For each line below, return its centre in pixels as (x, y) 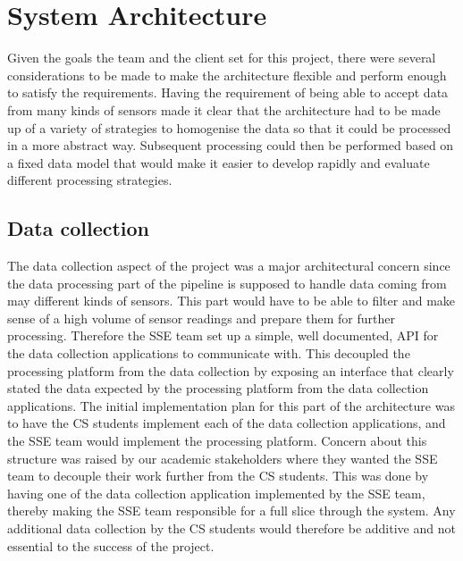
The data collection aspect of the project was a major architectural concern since (229, 266)
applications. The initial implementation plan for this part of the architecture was (231, 405)
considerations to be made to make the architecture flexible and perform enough (227, 75)
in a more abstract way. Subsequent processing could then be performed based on (231, 145)
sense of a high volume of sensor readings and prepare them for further (201, 318)
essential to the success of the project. (111, 545)
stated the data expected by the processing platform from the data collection (218, 388)
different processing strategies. (90, 180)
